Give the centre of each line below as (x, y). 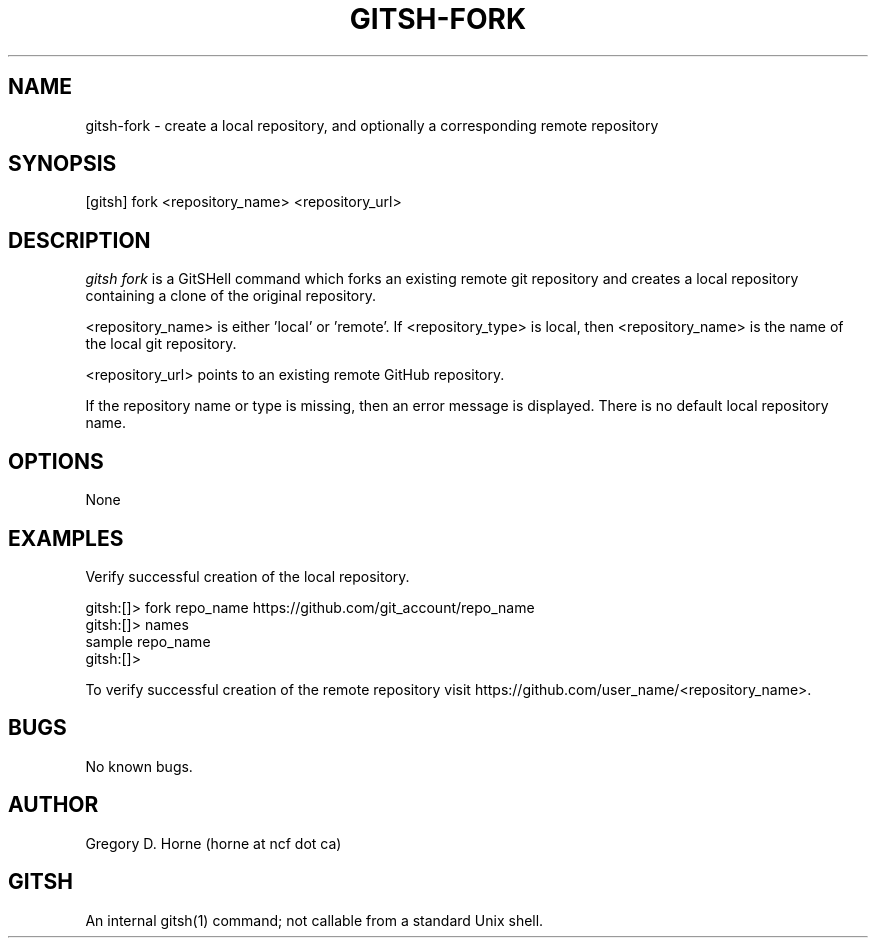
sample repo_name (148, 641)
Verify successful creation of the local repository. (247, 576)
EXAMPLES (66, 538)
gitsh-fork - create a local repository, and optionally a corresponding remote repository (372, 125)
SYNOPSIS (62, 164)
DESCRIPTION (79, 240)
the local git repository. (161, 344)
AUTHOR (53, 805)
